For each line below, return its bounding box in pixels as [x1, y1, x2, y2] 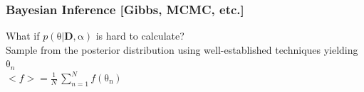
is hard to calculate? [95, 28, 184, 43]
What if [6, 28, 40, 43]
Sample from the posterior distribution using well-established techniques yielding [6, 42, 358, 57]
